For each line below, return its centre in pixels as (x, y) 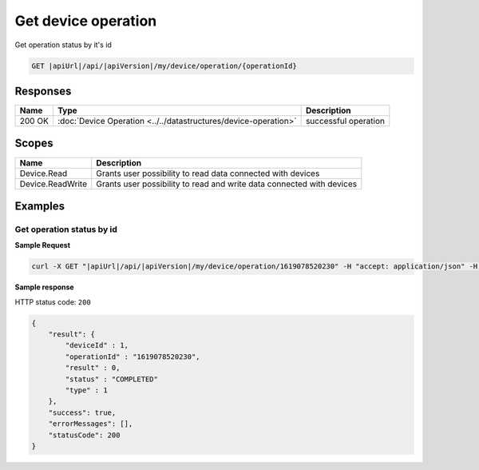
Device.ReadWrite (53, 184)
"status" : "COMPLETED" (112, 379)
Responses (43, 91)
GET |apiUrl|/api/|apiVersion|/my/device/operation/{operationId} (164, 66)
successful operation (345, 121)
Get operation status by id (66, 229)
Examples (40, 206)
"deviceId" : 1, (97, 345)
